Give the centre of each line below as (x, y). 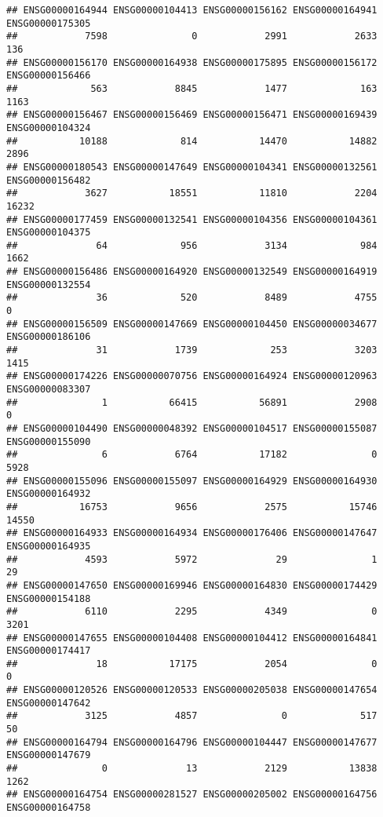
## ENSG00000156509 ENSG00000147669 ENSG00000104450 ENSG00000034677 (192, 324)
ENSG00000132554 (49, 284)
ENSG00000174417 (49, 651)
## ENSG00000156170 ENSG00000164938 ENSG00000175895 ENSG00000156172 (192, 62)
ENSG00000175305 (49, 23)
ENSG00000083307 (49, 390)
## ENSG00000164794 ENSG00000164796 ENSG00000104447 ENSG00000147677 (192, 742)
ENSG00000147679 (49, 755)
